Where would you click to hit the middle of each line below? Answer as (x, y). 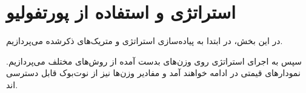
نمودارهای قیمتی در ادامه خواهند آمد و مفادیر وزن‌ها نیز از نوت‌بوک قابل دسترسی (153, 73)
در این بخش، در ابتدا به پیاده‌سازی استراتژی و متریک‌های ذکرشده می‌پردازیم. (145, 41)
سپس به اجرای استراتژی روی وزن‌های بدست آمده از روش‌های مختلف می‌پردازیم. (154, 61)
